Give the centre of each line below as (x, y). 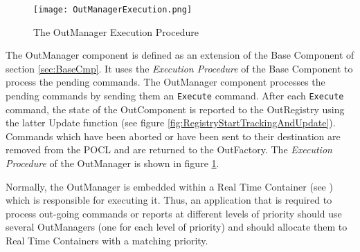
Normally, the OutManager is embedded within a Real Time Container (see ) (169, 186)
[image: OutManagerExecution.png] (113, 10)
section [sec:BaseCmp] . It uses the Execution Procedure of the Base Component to (179, 68)
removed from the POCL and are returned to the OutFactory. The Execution (169, 149)
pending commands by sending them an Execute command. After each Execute (175, 96)
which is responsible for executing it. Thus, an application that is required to (169, 200)
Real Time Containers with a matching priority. (107, 241)
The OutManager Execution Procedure (116, 31)
